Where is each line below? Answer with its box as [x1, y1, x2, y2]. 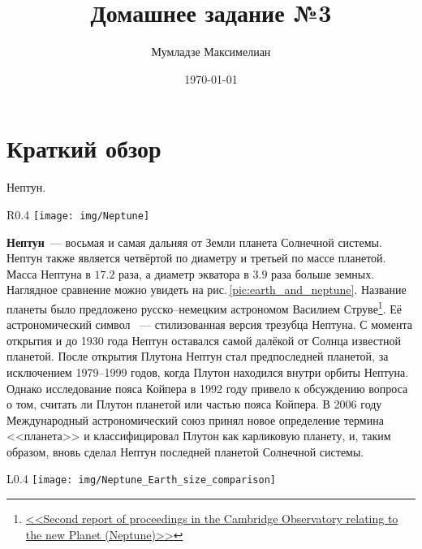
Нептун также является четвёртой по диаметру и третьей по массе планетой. [6, 249, 386, 266]
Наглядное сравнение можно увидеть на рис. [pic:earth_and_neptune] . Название [6, 281, 407, 298]
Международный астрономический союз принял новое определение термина [6, 411, 384, 428]
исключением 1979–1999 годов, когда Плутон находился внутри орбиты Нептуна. [6, 363, 409, 380]
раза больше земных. [271, 265, 375, 282]
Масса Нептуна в [6, 265, 91, 282]
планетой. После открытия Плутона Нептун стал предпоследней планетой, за [6, 348, 389, 365]
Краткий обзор [6, 132, 161, 165]
